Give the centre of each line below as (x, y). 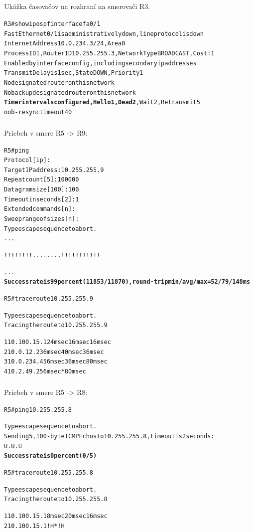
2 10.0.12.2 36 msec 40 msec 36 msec (54, 352)
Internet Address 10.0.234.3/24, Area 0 (65, 44)
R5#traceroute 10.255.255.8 (49, 472)
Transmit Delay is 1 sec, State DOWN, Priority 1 (74, 73)
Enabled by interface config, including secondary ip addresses (100, 63)
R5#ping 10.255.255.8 (38, 410)
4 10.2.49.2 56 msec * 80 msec (45, 371)
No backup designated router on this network (70, 92)
